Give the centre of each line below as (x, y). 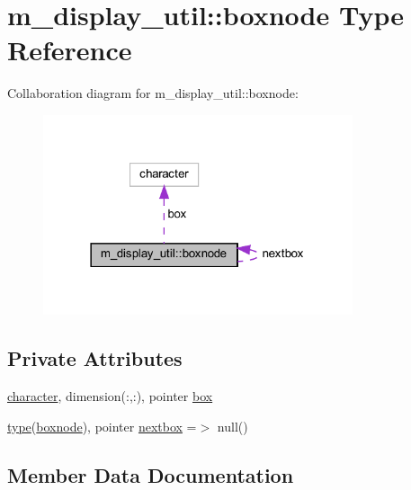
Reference (70, 50)
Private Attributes (95, 358)
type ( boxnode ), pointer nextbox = (102, 426)
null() (232, 426)
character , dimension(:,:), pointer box (110, 396)
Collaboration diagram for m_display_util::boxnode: (153, 93)
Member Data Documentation (151, 474)
